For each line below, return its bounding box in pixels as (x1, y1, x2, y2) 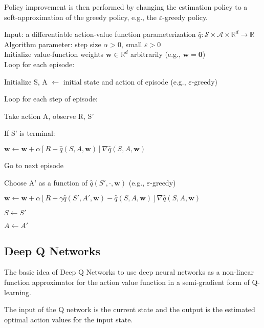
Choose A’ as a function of (4, 177, 87, 188)
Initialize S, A (4, 76, 48, 87)
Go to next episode (4, 159, 64, 170)
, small (121, 38, 142, 49)
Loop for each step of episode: (4, 93, 98, 104)
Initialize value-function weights (4, 49, 104, 59)
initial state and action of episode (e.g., (63, 76, 186, 87)
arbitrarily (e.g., (130, 49, 181, 59)
